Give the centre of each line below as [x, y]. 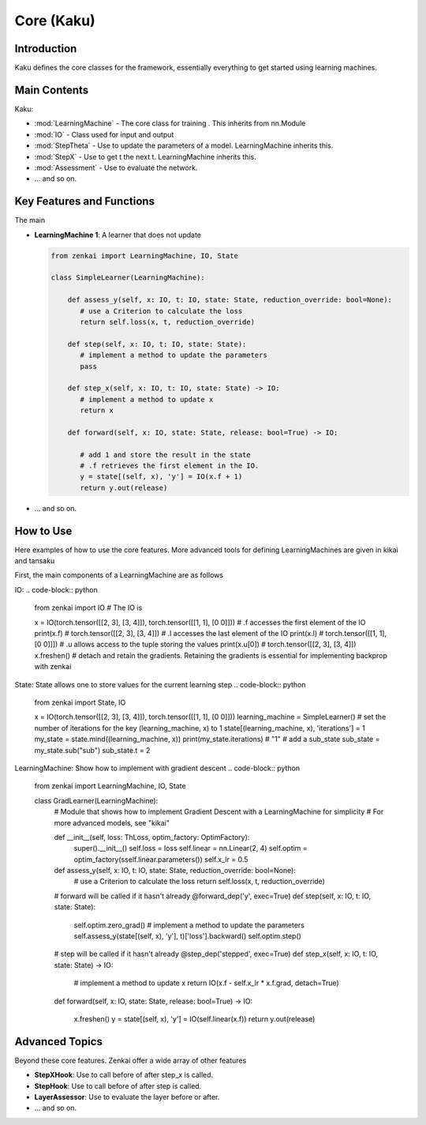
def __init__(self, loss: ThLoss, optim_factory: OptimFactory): [152, 837]
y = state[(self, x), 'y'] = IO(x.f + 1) [161, 477]
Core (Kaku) [55, 21]
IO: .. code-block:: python [56, 589]
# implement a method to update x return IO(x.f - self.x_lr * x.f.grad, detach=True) [206, 983]
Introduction [46, 49]
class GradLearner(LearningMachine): [96, 800]
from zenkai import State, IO [80, 702]
